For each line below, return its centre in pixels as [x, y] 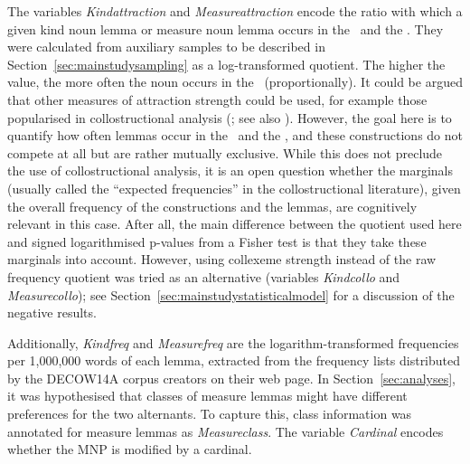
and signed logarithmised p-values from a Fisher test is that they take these [217, 241]
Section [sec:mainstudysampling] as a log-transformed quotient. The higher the [226, 64]
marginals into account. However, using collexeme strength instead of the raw [222, 259]
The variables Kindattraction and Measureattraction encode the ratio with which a [235, 11]
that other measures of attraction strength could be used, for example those [217, 99]
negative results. [52, 312]
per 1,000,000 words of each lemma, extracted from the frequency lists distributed [234, 360]
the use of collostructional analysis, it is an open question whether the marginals [230, 170]
